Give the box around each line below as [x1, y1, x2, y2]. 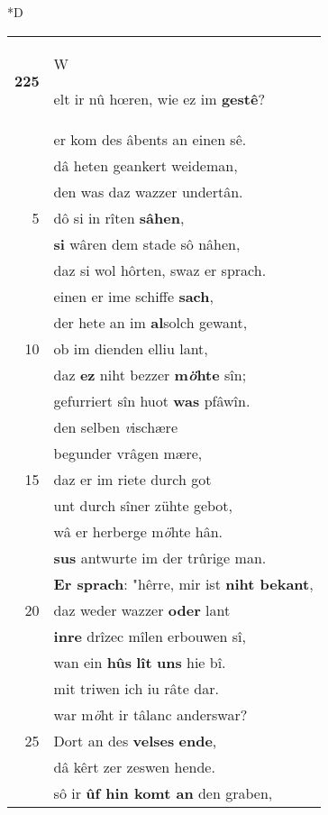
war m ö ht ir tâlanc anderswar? [53, 703, 248, 725]
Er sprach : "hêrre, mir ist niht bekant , [53, 572, 314, 594]
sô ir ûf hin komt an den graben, [53, 782, 273, 803]
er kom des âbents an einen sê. [53, 128, 247, 150]
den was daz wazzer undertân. [53, 180, 243, 202]
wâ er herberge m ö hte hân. [53, 520, 223, 542]
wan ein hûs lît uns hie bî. [53, 651, 226, 673]
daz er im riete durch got [53, 468, 212, 490]
